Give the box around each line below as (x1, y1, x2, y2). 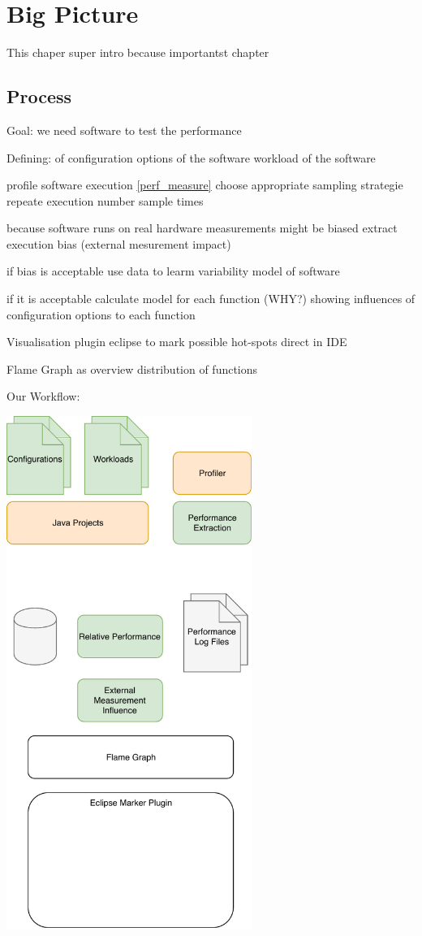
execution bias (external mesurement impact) (6, 235, 231, 252)
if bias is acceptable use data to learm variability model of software (6, 262, 340, 279)
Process (6, 84, 72, 109)
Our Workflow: (6, 388, 80, 405)
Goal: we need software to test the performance (6, 121, 242, 138)
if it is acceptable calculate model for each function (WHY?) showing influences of (6, 290, 416, 307)
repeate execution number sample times (6, 192, 204, 209)
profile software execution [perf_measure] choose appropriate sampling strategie (6, 176, 403, 193)
